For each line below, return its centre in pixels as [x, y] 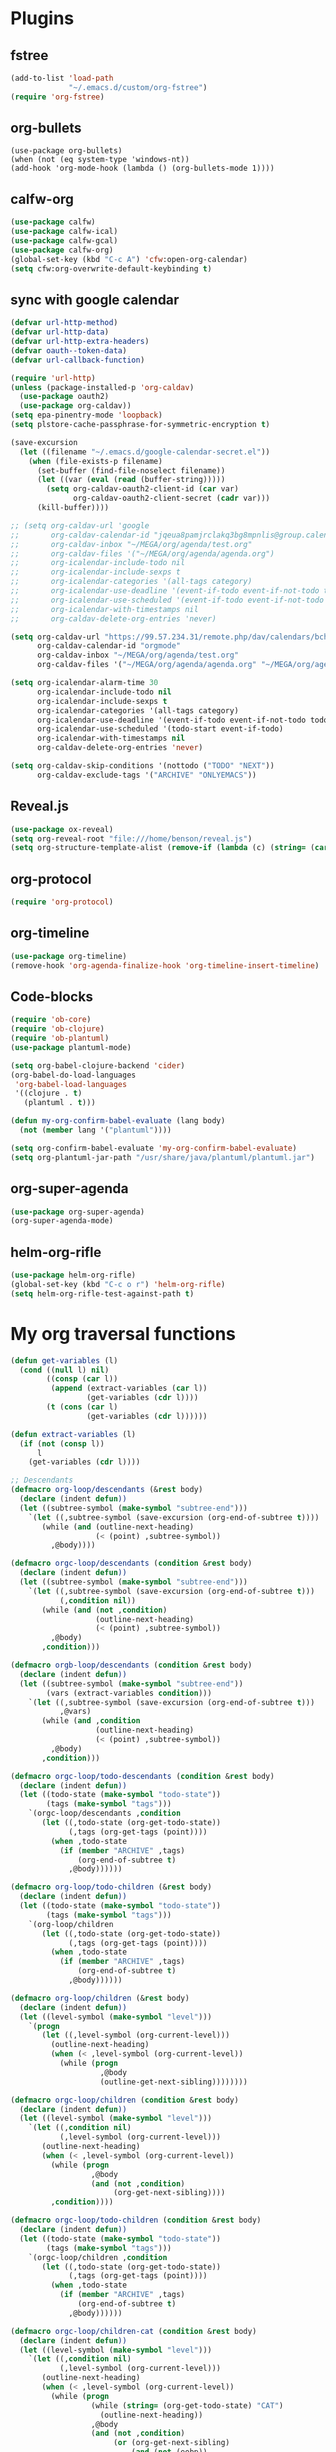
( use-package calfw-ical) [64, 232]
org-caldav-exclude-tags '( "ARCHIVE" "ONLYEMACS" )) [146, 775]
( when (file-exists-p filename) [95, 461]
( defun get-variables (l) [64, 1360]
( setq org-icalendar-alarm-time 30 [84, 683]
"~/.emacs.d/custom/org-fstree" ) [138, 87]
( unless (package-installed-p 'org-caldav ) [102, 387]
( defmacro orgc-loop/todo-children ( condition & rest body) [136, 2220]
